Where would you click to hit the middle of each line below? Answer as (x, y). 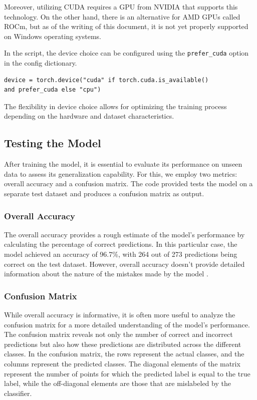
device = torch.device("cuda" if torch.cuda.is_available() (106, 80)
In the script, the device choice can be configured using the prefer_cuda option (126, 53)
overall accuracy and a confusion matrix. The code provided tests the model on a (128, 183)
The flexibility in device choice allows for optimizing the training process (115, 106)
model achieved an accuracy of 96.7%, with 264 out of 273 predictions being (121, 254)
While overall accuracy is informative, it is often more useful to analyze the (120, 314)
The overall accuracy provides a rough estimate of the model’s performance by (124, 234)
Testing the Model (53, 143)
